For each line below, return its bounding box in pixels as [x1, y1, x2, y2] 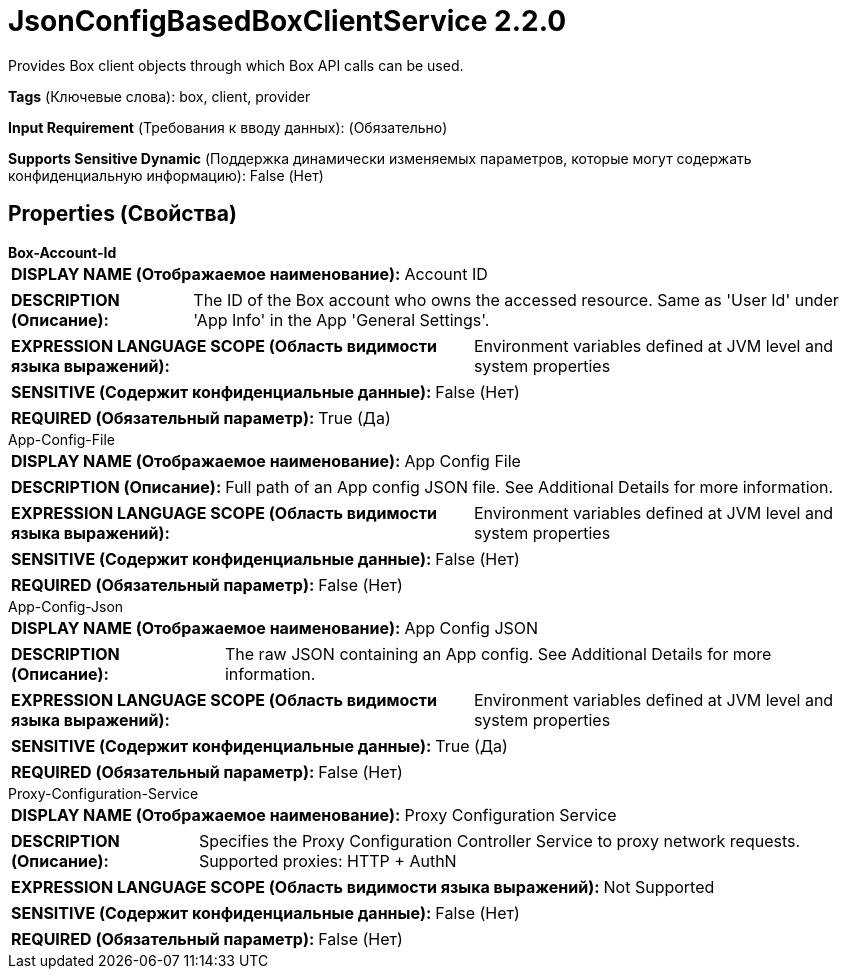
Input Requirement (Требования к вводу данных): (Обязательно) [8, 118, 448, 136]
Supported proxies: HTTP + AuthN [198, 850, 457, 871]
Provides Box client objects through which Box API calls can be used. [8, 56, 464, 74]
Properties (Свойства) [8, 201, 237, 227]
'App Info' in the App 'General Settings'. [193, 309, 490, 330]
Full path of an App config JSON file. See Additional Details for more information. [225, 476, 834, 497]
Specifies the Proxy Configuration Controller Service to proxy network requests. [198, 830, 801, 851]
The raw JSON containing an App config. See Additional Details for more [224, 643, 772, 664]
